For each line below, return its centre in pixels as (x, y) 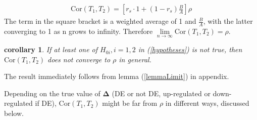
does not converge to (79, 59)
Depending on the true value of (52, 93)
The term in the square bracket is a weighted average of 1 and (100, 21)
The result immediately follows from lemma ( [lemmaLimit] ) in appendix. (117, 76)
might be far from (130, 103)
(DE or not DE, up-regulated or (161, 93)
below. (14, 113)
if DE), (46, 103)
